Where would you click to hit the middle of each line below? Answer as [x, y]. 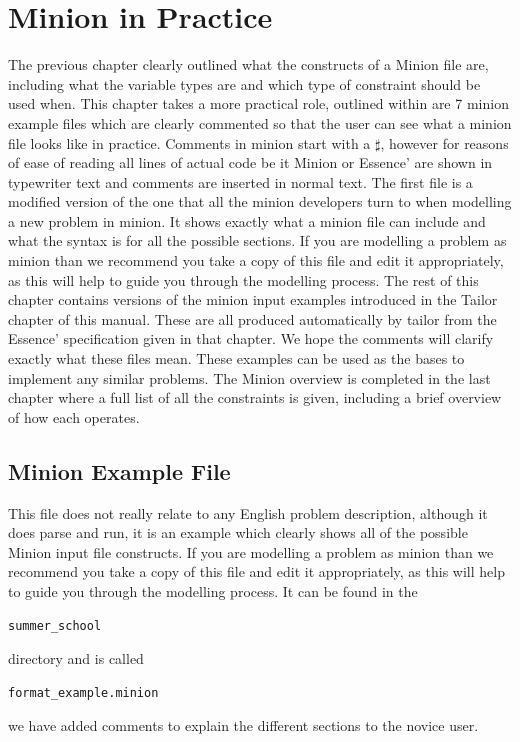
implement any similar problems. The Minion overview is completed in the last [249, 377]
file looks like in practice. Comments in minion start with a [189, 142]
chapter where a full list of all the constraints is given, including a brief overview [255, 397]
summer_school [55, 625]
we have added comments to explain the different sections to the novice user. [243, 725]
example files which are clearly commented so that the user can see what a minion [260, 122]
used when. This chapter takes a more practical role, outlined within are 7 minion [258, 103]
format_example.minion [83, 692]
